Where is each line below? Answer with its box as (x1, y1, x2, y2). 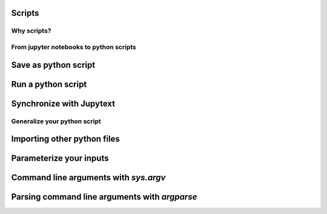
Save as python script (11, 59, 96, 70)
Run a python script (11, 79, 87, 89)
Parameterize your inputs (11, 153, 109, 164)
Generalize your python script (11, 117, 101, 125)
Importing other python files (11, 134, 121, 144)
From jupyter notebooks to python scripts (11, 42, 136, 51)
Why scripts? (11, 27, 51, 35)
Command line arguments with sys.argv (11, 173, 166, 183)
